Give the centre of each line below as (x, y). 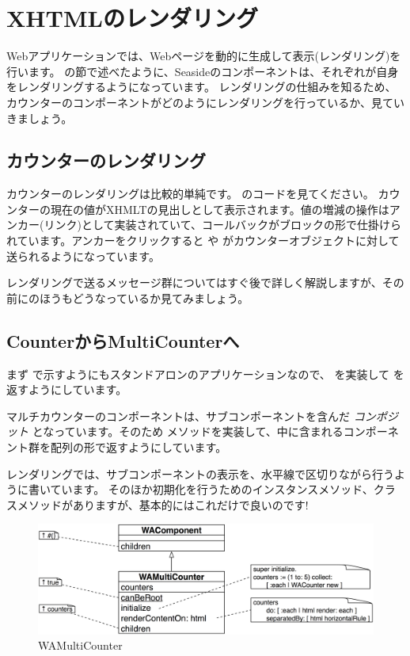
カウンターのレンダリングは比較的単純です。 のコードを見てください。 (190, 194)
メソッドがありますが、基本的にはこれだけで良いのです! (163, 504)
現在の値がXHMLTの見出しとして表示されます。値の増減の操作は (220, 209)
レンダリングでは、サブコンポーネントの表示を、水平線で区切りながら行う (200, 473)
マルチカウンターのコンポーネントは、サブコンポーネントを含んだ (178, 416)
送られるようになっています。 (83, 256)
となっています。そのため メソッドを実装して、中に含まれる (188, 431)
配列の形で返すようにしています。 (139, 447)
